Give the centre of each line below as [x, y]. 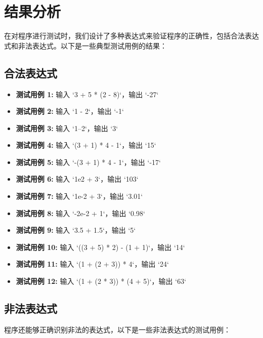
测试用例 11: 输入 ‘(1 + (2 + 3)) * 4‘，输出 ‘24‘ [92, 264]
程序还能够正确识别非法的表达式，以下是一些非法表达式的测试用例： [117, 329]
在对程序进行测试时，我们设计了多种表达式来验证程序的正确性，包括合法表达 [131, 36]
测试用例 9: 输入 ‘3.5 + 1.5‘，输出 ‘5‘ [76, 230]
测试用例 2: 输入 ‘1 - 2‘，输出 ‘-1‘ [70, 111]
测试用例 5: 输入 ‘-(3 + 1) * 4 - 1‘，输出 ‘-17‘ [88, 162]
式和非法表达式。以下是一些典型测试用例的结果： [85, 45]
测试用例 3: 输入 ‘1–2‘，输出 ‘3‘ [67, 128]
